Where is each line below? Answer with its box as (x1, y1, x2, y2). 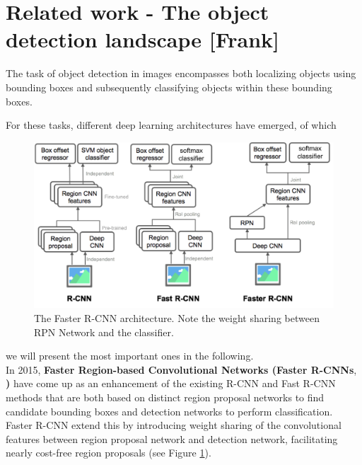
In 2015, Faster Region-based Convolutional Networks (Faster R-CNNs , (6, 362, 357, 377)
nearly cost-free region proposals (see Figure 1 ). (6, 445, 211, 460)
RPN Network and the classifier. (34, 324, 174, 339)
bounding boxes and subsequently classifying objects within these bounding (6, 79, 332, 94)
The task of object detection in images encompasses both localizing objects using (6, 66, 356, 81)
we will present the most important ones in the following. (6, 348, 254, 363)
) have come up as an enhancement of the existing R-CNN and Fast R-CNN (6, 376, 336, 391)
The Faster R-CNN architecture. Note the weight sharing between (34, 311, 320, 326)
